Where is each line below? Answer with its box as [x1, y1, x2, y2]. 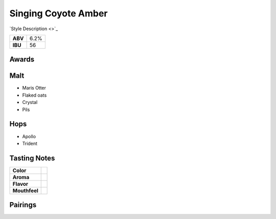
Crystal [22, 99, 38, 105]
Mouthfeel [12, 187, 38, 194]
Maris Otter [22, 85, 46, 91]
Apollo [22, 133, 36, 139]
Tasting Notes [9, 154, 55, 162]
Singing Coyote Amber [9, 8, 108, 19]
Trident [22, 140, 38, 146]
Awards [9, 55, 35, 64]
